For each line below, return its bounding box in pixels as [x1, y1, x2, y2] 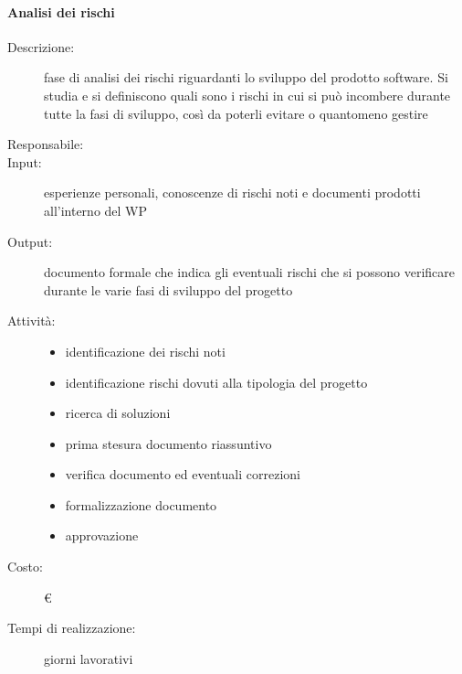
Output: [7, 231, 53, 251]
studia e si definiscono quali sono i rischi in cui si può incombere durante [44, 85, 451, 104]
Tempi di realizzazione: [7, 618, 136, 637]
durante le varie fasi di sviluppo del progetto [44, 280, 293, 299]
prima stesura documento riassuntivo [65, 433, 272, 453]
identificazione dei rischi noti [65, 341, 226, 360]
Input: [7, 152, 42, 171]
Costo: [7, 557, 43, 576]
